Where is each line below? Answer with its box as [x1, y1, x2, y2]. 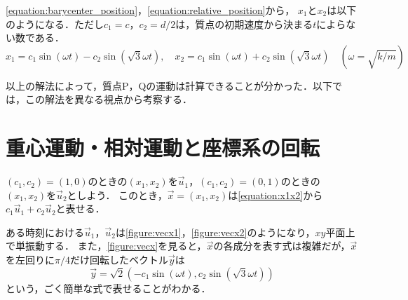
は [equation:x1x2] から [228, 187, 323, 202]
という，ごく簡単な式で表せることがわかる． [6, 280, 211, 295]
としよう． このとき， [67, 187, 168, 202]
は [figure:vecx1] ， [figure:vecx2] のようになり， [115, 224, 315, 239]
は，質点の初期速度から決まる [175, 16, 313, 31]
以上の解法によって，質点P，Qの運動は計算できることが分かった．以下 [6, 78, 333, 93]
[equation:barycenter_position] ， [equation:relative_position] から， [6, 3, 295, 17]
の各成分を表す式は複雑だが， [213, 238, 351, 253]
